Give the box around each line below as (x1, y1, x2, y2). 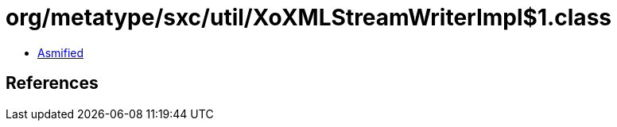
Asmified (37, 45, 84, 60)
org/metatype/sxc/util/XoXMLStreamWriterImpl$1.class (6, 4, 611, 31)
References (6, 73, 99, 94)
